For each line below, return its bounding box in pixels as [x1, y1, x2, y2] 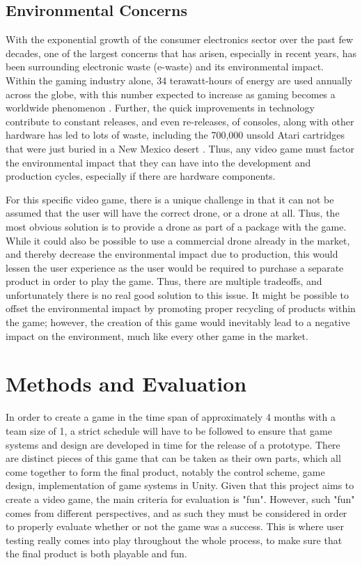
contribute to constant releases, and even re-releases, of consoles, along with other [6, 114, 354, 128]
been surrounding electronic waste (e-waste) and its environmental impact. [6, 59, 324, 74]
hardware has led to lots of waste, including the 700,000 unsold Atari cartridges [6, 127, 345, 142]
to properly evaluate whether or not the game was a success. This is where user [6, 519, 345, 534]
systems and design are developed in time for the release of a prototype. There [6, 437, 340, 451]
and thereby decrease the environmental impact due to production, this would [6, 247, 338, 261]
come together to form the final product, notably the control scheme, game [6, 464, 325, 479]
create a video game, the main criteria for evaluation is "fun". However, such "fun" [6, 491, 355, 506]
